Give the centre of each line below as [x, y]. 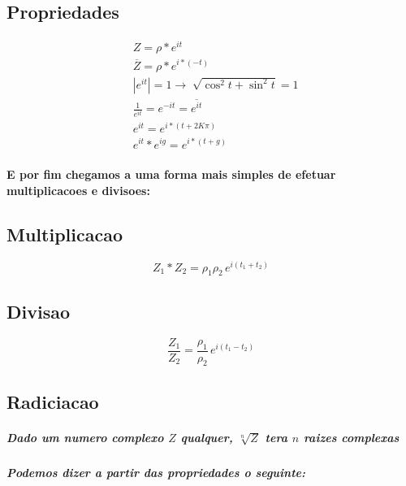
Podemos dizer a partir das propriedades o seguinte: [156, 472]
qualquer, [207, 437]
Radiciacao [53, 401]
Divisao [39, 311]
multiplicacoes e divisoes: [78, 190]
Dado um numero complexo [85, 437]
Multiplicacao [65, 234]
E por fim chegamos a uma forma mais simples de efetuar [171, 174]
